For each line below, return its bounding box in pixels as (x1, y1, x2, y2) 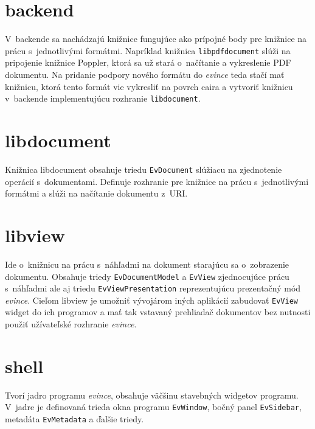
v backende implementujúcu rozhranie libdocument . (5, 92, 201, 105)
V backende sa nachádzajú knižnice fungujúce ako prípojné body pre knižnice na (5, 32, 307, 45)
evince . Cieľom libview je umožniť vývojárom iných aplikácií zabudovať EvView (5, 293, 298, 306)
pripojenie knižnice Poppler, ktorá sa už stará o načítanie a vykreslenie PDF (5, 56, 291, 69)
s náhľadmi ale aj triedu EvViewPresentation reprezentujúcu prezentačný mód (5, 282, 301, 295)
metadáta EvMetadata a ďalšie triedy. (5, 413, 144, 425)
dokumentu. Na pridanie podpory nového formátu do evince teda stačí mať (5, 68, 285, 80)
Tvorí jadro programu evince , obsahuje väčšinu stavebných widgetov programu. (5, 388, 299, 401)
